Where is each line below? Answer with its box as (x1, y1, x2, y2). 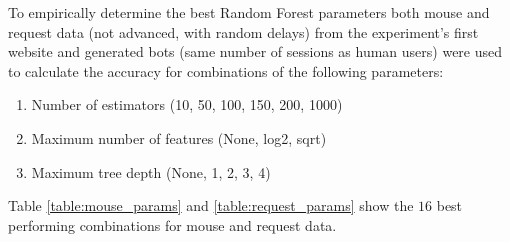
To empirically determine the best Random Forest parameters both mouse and (8, 2, 490, 22)
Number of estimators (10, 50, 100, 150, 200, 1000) (31, 94, 343, 115)
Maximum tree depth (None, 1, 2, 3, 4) (31, 161, 271, 182)
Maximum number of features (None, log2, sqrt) (31, 127, 327, 148)
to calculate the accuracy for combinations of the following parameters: (8, 60, 444, 81)
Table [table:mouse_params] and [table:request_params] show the (8, 195, 414, 216)
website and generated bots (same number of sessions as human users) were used (8, 41, 503, 62)
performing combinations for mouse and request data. (8, 214, 337, 235)
